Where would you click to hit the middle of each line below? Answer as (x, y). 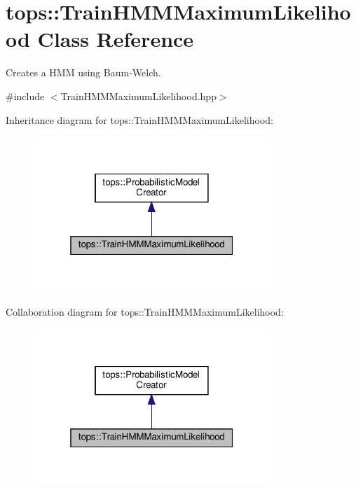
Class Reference (116, 39)
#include (25, 96)
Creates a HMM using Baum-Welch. (83, 72)
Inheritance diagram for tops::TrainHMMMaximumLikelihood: (140, 119)
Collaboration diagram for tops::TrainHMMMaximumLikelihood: (145, 312)
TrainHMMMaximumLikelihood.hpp (138, 96)
